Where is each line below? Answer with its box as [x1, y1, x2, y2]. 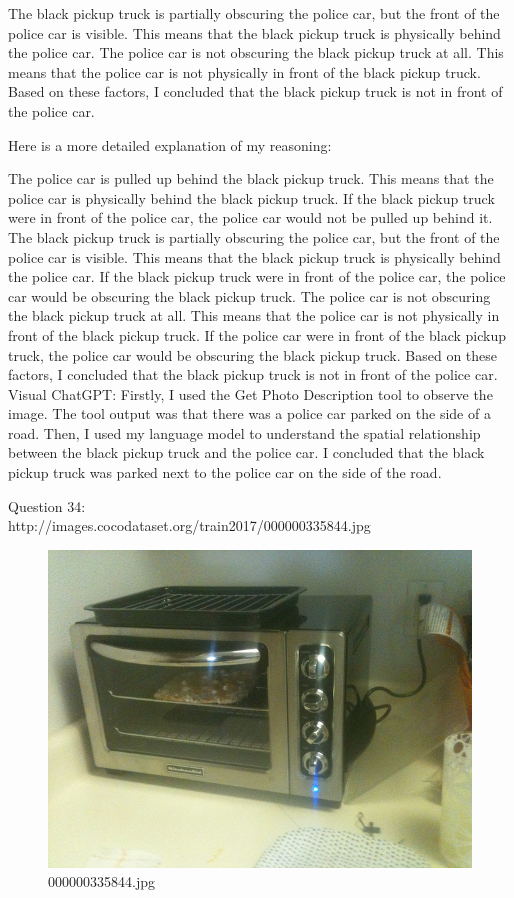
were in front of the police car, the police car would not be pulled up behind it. [8, 207, 493, 228]
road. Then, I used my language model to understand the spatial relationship [8, 422, 481, 443]
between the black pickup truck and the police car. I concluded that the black [8, 442, 485, 463]
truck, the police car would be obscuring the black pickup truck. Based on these [8, 344, 498, 365]
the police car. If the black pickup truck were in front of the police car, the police [8, 266, 506, 287]
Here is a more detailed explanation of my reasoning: [8, 134, 332, 155]
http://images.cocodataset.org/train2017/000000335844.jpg [8, 515, 371, 536]
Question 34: [8, 495, 86, 516]
